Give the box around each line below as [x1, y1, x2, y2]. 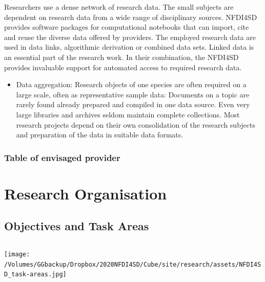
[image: [4, 251, 30, 258]
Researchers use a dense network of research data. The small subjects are [4, 2, 234, 12]
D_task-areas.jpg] [4, 271, 67, 278]
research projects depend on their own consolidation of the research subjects [16, 119, 255, 130]
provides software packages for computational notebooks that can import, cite [4, 22, 249, 32]
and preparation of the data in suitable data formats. [16, 129, 184, 140]
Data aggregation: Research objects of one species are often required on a [16, 79, 247, 90]
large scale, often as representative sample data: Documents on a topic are [16, 89, 250, 99]
